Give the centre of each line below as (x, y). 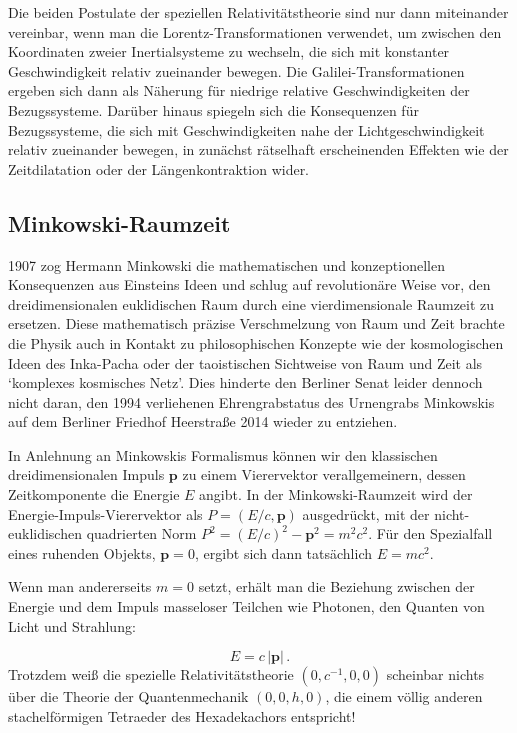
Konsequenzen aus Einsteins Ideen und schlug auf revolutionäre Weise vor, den (249, 284)
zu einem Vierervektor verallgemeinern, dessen (324, 474)
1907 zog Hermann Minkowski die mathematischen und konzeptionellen (226, 264)
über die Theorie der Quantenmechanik (128, 696)
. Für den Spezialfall (430, 533)
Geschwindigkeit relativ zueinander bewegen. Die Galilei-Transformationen (236, 70)
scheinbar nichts (435, 674)
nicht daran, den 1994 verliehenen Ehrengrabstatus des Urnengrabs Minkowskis (251, 401)
